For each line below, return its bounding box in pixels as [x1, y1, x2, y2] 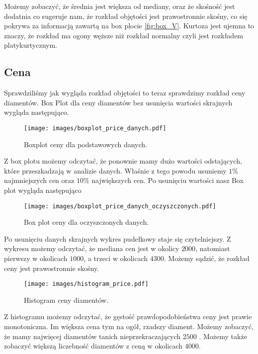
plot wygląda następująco [4, 184, 82, 195]
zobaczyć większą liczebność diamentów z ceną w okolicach [4, 341, 183, 351]
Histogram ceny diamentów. [24, 294, 109, 305]
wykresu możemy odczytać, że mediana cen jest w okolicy [4, 243, 179, 254]
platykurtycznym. [4, 40, 58, 50]
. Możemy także [199, 331, 247, 341]
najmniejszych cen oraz [4, 175, 75, 185]
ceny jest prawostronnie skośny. [4, 263, 99, 273]
